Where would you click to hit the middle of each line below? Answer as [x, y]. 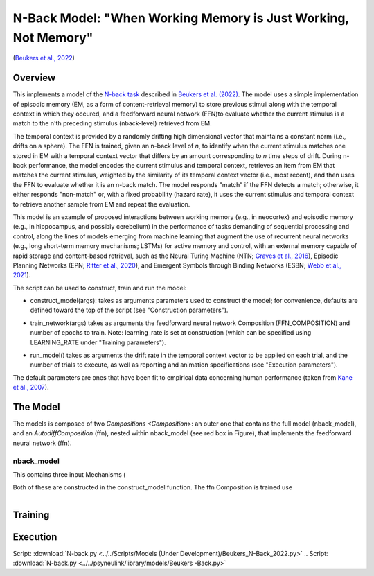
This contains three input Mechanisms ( [69, 475]
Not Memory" [53, 37]
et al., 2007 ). [31, 387]
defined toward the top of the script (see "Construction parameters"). [129, 310]
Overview [34, 78]
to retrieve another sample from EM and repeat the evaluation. [101, 204]
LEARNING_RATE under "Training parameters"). [98, 342]
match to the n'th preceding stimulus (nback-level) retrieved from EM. [112, 123]
